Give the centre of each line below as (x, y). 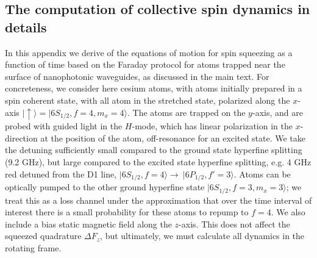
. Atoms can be (262, 174)
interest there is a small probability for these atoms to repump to (127, 212)
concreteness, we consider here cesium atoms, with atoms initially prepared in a (154, 88)
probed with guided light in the (64, 126)
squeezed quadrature (43, 236)
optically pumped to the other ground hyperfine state (105, 187)
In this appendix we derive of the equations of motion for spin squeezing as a (149, 52)
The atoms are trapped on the (189, 112)
